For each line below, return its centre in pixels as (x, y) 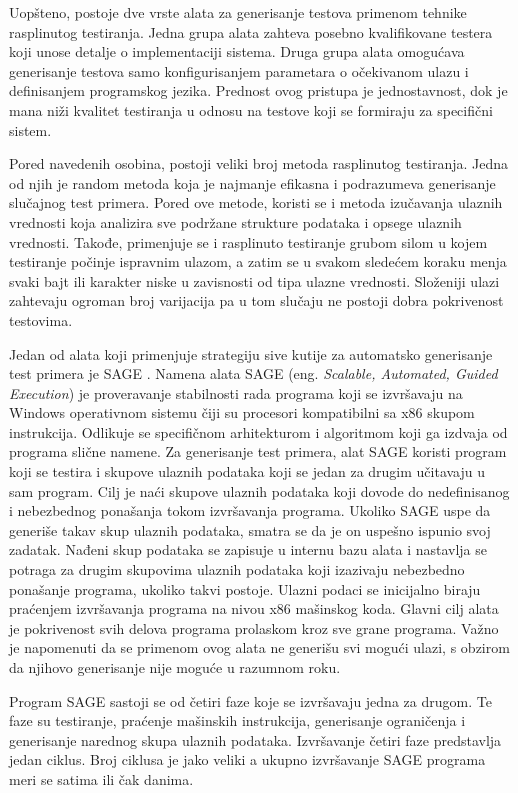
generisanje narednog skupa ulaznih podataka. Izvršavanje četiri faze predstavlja (255, 739)
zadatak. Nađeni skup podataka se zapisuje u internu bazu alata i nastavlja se (248, 549)
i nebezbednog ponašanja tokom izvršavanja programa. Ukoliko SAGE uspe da (250, 510)
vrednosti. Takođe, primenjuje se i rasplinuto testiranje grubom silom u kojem (248, 241)
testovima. (41, 319)
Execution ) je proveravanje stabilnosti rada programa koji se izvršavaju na (236, 392)
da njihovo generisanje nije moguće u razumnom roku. (175, 667)
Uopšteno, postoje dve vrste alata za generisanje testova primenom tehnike (238, 12)
